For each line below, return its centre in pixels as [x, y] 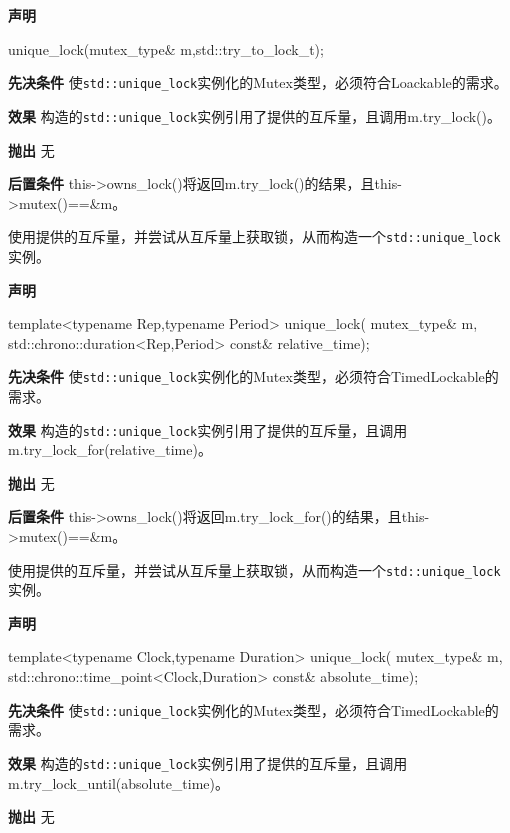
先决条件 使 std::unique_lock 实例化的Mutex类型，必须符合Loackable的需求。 [258, 82]
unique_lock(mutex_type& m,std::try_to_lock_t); [166, 48]
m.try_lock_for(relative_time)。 [110, 449]
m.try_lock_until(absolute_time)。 [119, 782]
